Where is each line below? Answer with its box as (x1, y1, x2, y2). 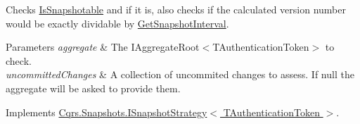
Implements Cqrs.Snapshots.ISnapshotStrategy (6, 104, 207, 119)
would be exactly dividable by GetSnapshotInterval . (6, 15, 229, 30)
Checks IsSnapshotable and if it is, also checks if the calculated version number (6, 2, 346, 16)
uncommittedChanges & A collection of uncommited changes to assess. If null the (6, 67, 354, 82)
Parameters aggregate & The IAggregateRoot (6, 39, 200, 54)
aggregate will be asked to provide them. (6, 80, 181, 95)
